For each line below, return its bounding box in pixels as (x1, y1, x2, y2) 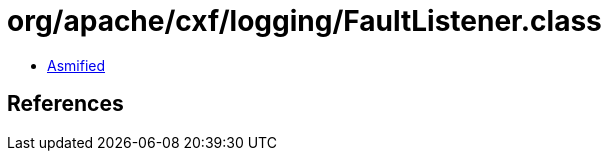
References (7, 91, 124, 117)
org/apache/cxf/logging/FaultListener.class (7, 4, 602, 38)
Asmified (47, 56, 106, 74)
